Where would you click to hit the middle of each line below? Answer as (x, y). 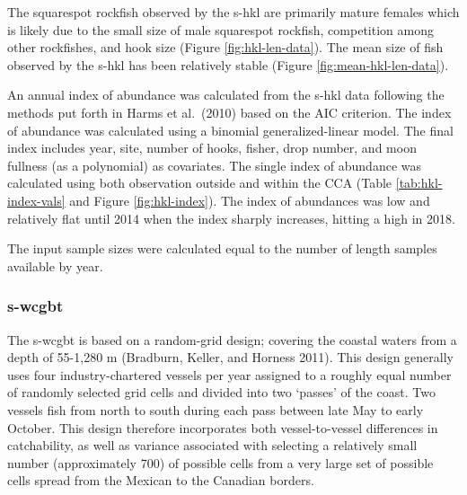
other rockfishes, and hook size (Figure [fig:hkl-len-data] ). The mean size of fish (225, 47)
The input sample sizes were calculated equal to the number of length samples (222, 248)
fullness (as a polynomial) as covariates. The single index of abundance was (215, 165)
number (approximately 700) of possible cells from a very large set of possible (220, 462)
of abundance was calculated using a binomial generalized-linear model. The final (230, 130)
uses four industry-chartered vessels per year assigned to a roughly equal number (229, 374)
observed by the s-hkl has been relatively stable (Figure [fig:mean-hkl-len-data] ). (228, 64)
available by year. (55, 265)
